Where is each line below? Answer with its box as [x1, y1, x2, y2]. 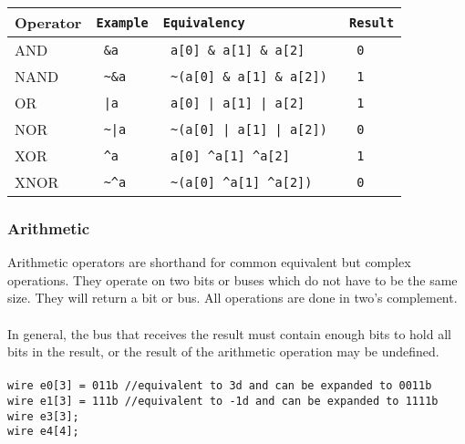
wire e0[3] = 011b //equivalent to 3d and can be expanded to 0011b [7, 379, 432, 393]
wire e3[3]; [7, 409, 79, 423]
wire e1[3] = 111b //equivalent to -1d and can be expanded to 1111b [7, 395, 439, 408]
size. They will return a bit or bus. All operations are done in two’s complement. [7, 288, 458, 307]
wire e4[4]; [7, 425, 79, 439]
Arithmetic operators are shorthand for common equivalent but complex [7, 253, 411, 272]
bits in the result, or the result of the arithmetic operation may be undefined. [7, 342, 439, 361]
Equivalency [162, 15, 245, 30]
